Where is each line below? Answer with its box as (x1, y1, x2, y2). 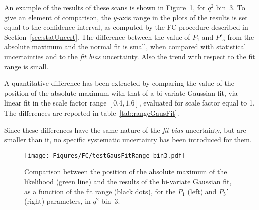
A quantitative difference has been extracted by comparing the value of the (4, 78, 234, 88)
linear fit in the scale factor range (4, 97, 107, 108)
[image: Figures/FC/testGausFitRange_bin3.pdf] (24, 152, 186, 159)
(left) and (187, 186, 217, 196)
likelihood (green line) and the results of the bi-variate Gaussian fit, (24, 176, 232, 186)
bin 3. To (216, 2, 245, 12)
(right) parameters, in (24, 196, 91, 206)
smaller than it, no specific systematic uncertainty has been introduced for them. (4, 134, 252, 145)
